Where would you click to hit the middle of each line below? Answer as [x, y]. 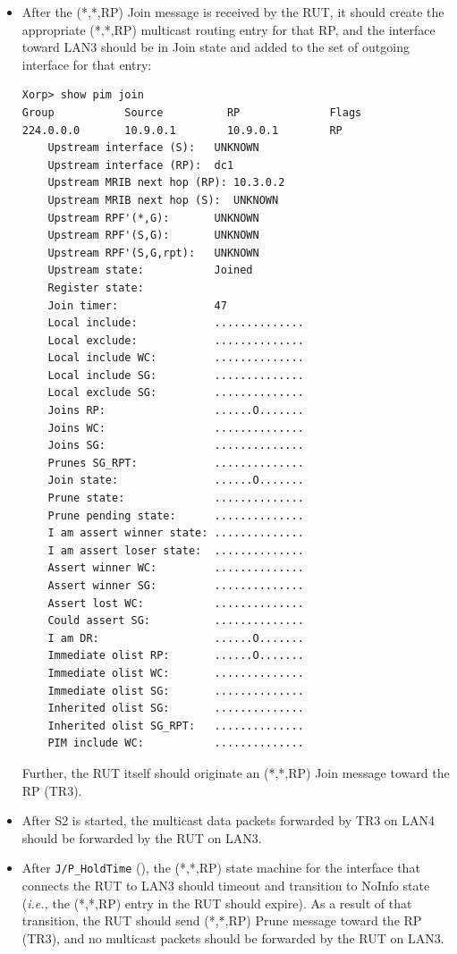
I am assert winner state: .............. [176, 533]
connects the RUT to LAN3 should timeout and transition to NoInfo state [226, 885]
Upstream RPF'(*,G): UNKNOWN [153, 218]
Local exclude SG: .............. [176, 393]
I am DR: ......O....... [176, 638]
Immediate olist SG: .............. [176, 691]
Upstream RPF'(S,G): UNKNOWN [153, 236]
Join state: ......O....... [176, 481]
